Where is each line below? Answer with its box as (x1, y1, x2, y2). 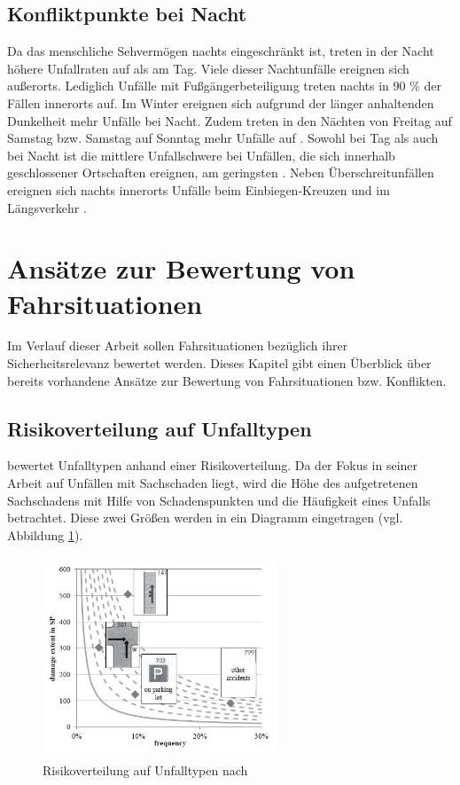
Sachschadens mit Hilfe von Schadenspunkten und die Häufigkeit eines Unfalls (7, 491, 431, 509)
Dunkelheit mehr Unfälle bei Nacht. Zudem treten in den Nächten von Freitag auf (7, 111, 452, 130)
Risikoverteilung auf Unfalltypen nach (43, 760, 248, 779)
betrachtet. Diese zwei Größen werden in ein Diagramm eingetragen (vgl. (7, 508, 403, 527)
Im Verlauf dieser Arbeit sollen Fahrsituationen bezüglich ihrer (7, 336, 348, 355)
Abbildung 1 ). (7, 525, 83, 544)
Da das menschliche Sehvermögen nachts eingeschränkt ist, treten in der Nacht (7, 42, 434, 60)
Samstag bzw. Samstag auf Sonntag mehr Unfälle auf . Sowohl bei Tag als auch (7, 129, 439, 147)
